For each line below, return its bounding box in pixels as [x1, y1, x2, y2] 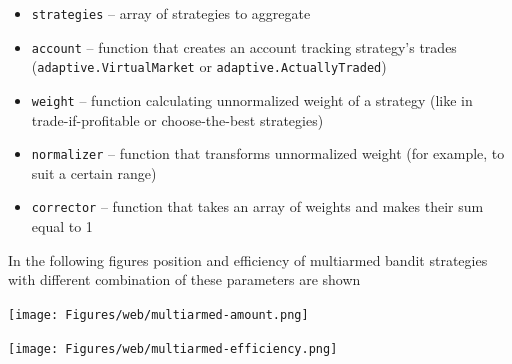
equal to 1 [31, 216, 93, 237]
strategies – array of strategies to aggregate [31, 3, 311, 23]
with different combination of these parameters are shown [8, 269, 361, 290]
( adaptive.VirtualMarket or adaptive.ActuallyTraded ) [31, 56, 387, 77]
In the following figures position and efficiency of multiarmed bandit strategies [8, 249, 488, 270]
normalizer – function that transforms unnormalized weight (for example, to [31, 143, 505, 164]
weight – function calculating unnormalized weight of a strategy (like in [31, 89, 473, 110]
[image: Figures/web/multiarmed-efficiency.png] [8, 341, 338, 356]
